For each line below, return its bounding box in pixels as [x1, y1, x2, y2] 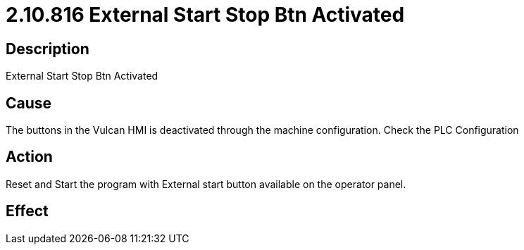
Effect [6, 202, 49, 220]
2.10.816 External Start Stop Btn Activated [6, 3, 405, 27]
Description [6, 39, 89, 58]
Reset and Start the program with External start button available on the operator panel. [6, 177, 406, 190]
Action [6, 148, 53, 166]
